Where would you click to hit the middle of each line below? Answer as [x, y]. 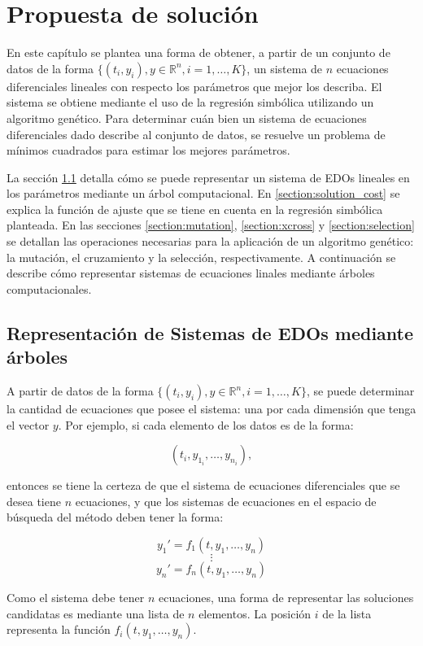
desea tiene [34, 501]
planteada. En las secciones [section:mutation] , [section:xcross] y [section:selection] [211, 225]
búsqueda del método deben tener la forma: [115, 517]
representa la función [59, 629]
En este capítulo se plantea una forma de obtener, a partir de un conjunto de [198, 52]
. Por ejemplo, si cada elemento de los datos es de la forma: [206, 424]
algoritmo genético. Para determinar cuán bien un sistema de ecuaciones [187, 118]
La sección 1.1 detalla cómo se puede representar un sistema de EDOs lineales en [208, 177]
